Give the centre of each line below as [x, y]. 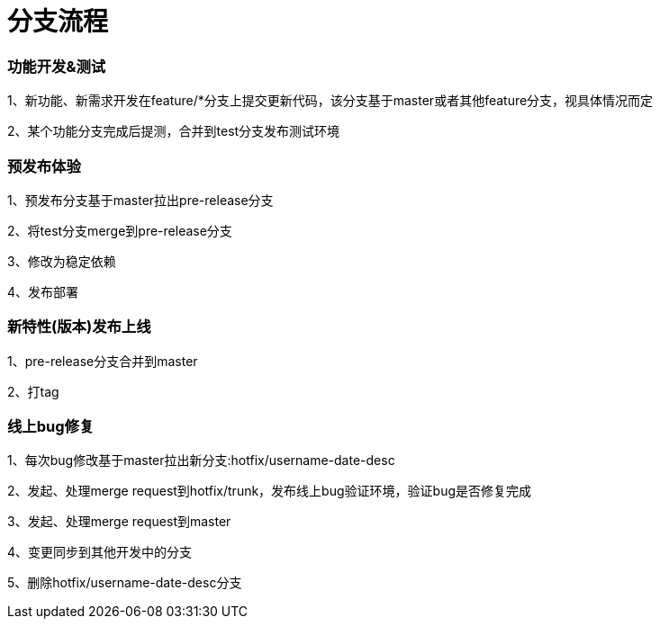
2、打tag [33, 391]
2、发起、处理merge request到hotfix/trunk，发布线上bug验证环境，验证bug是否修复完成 [269, 491]
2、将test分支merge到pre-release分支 [120, 230]
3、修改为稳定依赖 [62, 261]
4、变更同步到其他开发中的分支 [100, 552]
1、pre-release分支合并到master [103, 361]
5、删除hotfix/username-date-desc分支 [125, 583]
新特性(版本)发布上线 [79, 327]
